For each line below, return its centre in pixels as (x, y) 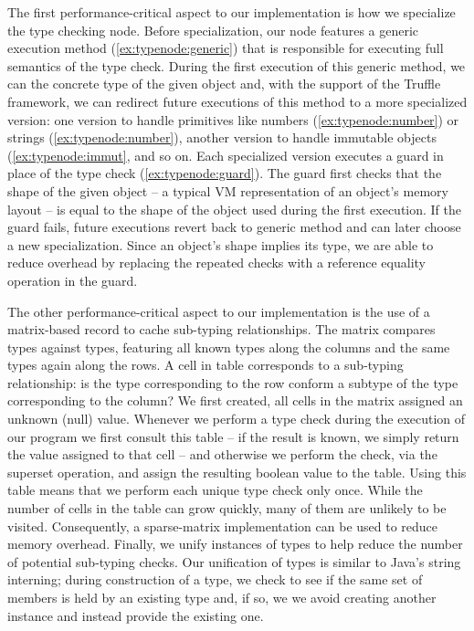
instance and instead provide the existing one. (136, 615)
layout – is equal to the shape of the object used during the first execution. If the (234, 209)
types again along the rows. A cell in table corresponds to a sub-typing (205, 365)
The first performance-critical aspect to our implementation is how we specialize (232, 12)
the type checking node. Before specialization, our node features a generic (213, 30)
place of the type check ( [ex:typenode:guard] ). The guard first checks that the (225, 173)
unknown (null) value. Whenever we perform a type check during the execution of (237, 419)
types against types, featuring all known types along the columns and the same (229, 347)
